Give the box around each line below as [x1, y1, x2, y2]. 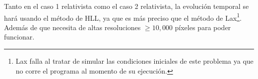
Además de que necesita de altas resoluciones [4, 22, 141, 32]
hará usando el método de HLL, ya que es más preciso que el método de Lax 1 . [4, 11, 242, 23]
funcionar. [4, 32, 35, 42]
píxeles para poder [175, 22, 231, 32]
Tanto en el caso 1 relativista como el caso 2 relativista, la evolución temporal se [4, 1, 249, 11]
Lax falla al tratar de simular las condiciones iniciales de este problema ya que [15, 56, 254, 66]
